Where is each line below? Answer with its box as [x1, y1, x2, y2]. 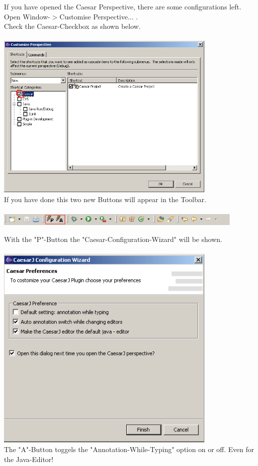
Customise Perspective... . [59, 11, 138, 21]
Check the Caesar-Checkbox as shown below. [4, 21, 141, 31]
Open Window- [4, 11, 50, 21]
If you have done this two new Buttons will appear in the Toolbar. [4, 194, 206, 204]
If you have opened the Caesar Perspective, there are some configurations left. [4, 1, 242, 11]
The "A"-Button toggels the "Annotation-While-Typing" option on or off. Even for [4, 444, 254, 455]
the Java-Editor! [4, 454, 54, 464]
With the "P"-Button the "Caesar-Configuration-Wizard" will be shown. [4, 233, 222, 244]
